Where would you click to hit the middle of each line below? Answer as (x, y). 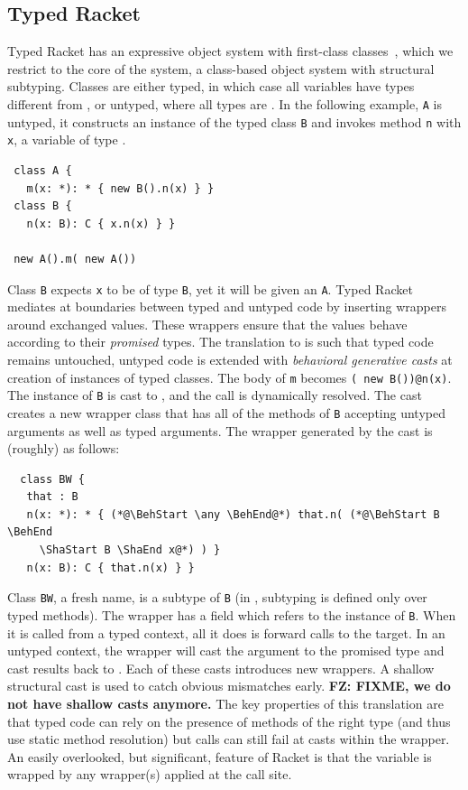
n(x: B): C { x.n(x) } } (101, 223)
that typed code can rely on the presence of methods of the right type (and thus (229, 721)
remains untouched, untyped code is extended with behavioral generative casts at (230, 359)
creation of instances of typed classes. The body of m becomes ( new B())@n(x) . (229, 377)
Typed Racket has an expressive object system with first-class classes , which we (230, 51)
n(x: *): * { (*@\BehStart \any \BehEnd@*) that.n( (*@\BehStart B (233, 514)
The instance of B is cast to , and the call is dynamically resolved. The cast (215, 395)
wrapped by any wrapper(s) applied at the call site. (150, 774)
